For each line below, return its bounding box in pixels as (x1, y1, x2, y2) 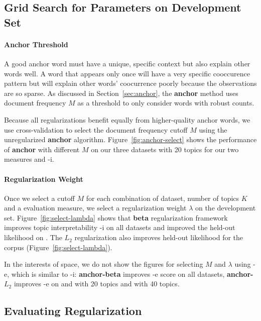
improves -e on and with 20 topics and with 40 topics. (14, 278, 180, 289)
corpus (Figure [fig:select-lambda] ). (4, 242, 112, 252)
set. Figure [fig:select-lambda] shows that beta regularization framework (4, 212, 228, 223)
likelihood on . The (4, 232, 62, 243)
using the (199, 124, 227, 135)
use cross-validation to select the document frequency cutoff (4, 124, 188, 135)
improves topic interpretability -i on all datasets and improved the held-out (4, 222, 235, 233)
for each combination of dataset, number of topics (86, 192, 239, 203)
